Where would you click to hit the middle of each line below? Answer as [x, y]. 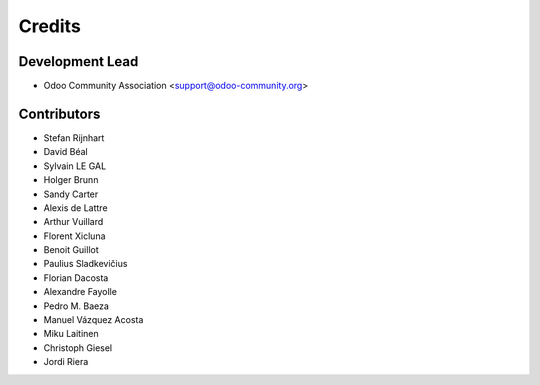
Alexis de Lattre [76, 207]
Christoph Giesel [78, 347]
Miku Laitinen [71, 334]
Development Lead [78, 61]
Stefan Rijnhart [74, 137]
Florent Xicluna [74, 236]
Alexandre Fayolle [80, 292]
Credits [50, 26]
